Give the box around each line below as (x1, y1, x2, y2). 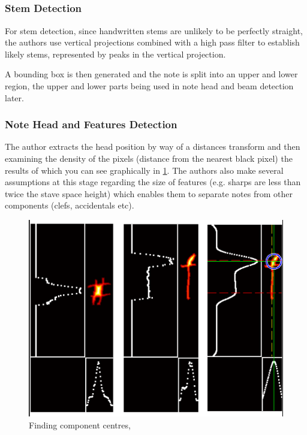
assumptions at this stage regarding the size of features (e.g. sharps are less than (5, 176, 301, 188)
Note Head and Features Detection (5, 117, 177, 132)
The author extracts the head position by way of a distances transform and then (5, 140, 300, 153)
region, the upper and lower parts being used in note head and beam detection (5, 80, 294, 92)
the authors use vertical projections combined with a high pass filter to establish (5, 36, 300, 49)
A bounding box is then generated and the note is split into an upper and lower (5, 68, 298, 80)
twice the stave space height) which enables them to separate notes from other (5, 187, 293, 200)
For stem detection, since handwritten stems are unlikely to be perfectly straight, (5, 24, 303, 37)
